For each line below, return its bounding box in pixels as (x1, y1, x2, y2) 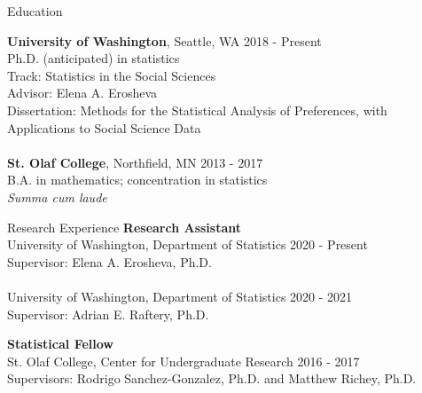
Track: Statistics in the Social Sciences (7, 66, 216, 84)
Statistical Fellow (7, 334, 113, 353)
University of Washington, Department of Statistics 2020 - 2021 (7, 287, 353, 305)
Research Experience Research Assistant (7, 217, 242, 236)
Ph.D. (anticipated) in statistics (7, 49, 180, 67)
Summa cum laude (7, 187, 107, 206)
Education (7, 2, 63, 20)
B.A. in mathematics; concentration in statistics (7, 170, 268, 189)
